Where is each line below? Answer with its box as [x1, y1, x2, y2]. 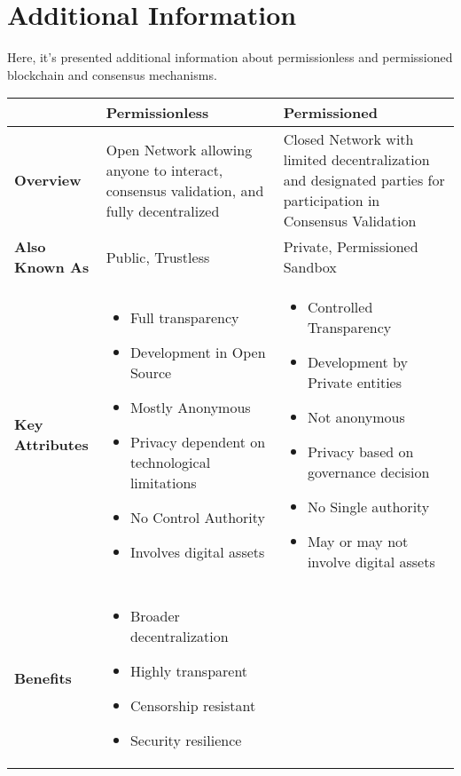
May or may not [307, 531, 409, 552]
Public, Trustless [105, 246, 210, 267]
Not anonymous [307, 407, 405, 428]
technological [129, 451, 211, 472]
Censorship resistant [129, 695, 256, 717]
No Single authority [307, 496, 430, 518]
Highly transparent [129, 661, 248, 682]
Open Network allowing [105, 139, 253, 160]
